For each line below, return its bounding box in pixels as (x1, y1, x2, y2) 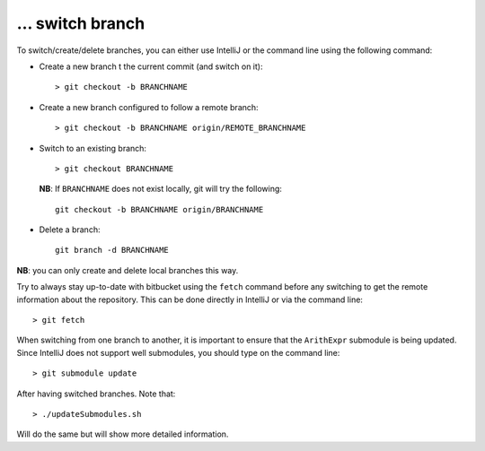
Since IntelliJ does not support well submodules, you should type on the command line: (16, 347, 340, 358)
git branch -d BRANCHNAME (55, 245, 170, 256)
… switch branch (16, 13, 145, 33)
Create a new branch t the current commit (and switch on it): (39, 61, 263, 72)
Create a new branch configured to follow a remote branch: (39, 101, 260, 112)
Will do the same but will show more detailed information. (16, 429, 229, 439)
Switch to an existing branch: (39, 143, 147, 153)
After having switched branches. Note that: (16, 388, 176, 399)
